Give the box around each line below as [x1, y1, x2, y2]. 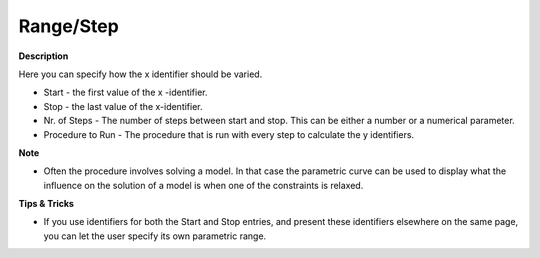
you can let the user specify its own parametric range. [43, 230, 267, 242]
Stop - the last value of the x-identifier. [43, 100, 204, 112]
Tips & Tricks [18, 198, 75, 210]
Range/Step [18, 15, 119, 37]
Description [18, 50, 69, 62]
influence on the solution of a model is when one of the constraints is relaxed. [43, 179, 364, 191]
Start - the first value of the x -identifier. [43, 86, 209, 99]
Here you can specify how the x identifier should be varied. [18, 68, 263, 80]
